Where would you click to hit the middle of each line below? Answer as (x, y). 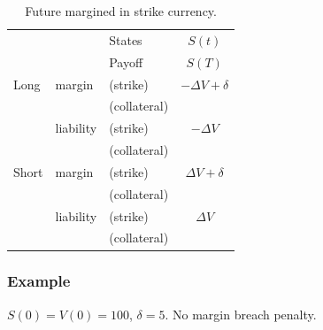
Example (39, 281)
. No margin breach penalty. (241, 314)
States (126, 39)
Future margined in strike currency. (121, 11)
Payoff (126, 61)
